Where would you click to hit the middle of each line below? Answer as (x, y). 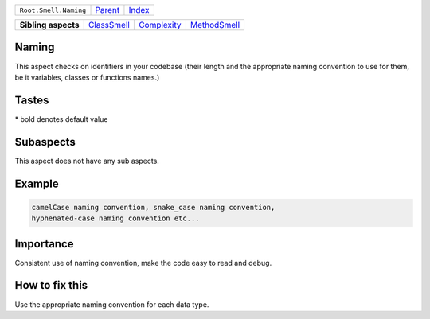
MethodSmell (215, 25)
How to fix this (51, 285)
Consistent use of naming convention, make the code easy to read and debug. (143, 263)
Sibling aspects (49, 25)
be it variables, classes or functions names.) (87, 77)
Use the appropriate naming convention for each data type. (112, 304)
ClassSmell (109, 25)
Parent (107, 10)
